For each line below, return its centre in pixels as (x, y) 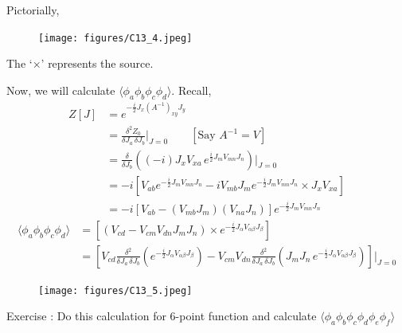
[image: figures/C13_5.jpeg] (115, 290)
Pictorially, (33, 10)
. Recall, (191, 90)
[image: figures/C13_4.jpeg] (115, 38)
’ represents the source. (97, 63)
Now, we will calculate (61, 90)
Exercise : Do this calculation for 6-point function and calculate (162, 316)
